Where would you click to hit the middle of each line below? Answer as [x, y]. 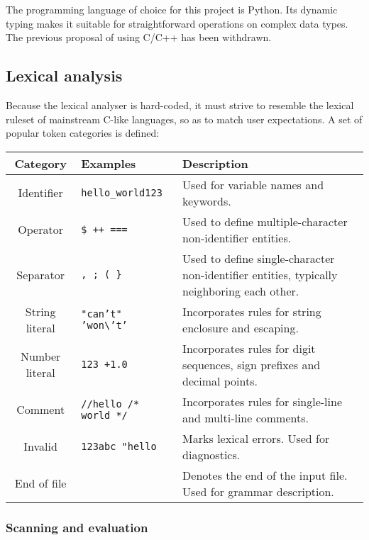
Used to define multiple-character [265, 221]
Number [40, 356]
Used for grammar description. [258, 491]
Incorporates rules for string [252, 311]
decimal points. [220, 381]
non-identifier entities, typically [260, 274]
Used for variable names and [253, 184]
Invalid [40, 446]
